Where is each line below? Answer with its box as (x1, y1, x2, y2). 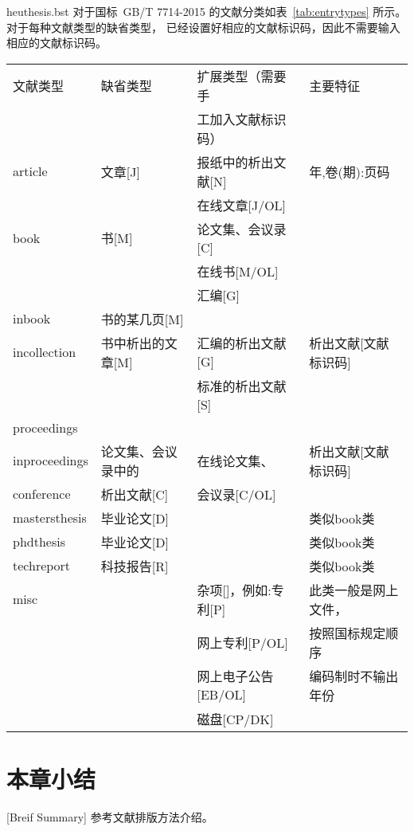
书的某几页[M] (100, 309, 184, 328)
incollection (13, 343, 76, 362)
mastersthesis (13, 508, 87, 527)
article (13, 162, 48, 181)
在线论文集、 (197, 451, 274, 470)
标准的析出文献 (197, 376, 287, 395)
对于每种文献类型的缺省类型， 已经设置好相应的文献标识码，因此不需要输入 (6, 18, 400, 35)
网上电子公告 (197, 667, 274, 686)
